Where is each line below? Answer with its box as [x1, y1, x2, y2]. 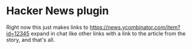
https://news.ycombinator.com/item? [89, 24, 181, 31]
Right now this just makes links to [6, 24, 89, 31]
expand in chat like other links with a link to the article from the [31, 30, 186, 37]
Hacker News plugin [6, 4, 109, 18]
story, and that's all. [6, 36, 55, 43]
